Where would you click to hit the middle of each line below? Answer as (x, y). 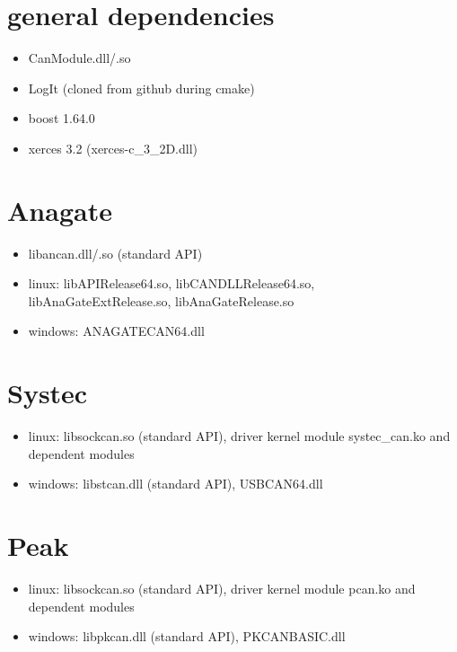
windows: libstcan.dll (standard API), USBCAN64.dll (176, 484)
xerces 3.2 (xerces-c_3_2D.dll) (113, 148)
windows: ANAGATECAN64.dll (116, 331)
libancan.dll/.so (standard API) (115, 253)
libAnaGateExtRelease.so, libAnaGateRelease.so (161, 300)
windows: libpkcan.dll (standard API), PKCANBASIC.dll (187, 636)
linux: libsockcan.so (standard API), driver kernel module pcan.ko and (222, 589)
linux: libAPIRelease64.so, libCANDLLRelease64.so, (171, 283)
